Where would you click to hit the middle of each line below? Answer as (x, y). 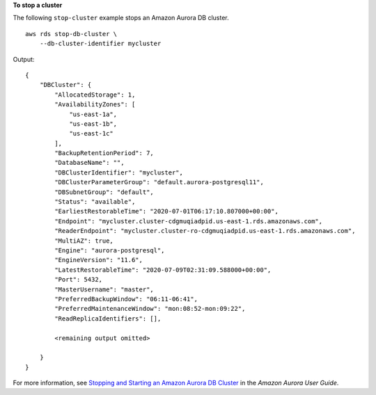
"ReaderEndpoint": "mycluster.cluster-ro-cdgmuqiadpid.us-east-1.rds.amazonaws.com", (205, 231)
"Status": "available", (95, 202)
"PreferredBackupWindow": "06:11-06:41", (126, 299)
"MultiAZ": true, (84, 241)
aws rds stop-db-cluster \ (71, 34)
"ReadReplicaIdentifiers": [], (108, 319)
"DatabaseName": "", (89, 163)
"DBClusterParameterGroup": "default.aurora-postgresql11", (159, 182)
